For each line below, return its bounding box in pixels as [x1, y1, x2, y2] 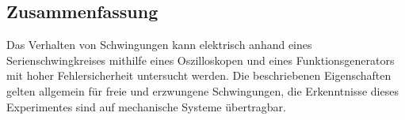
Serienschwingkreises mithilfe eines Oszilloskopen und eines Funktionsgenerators [6, 51, 395, 68]
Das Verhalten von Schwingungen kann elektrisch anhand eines [6, 36, 312, 53]
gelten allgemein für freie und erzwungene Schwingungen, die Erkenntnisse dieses [6, 82, 399, 99]
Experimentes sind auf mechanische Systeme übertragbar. [6, 98, 286, 114]
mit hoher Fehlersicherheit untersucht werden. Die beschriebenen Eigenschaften [6, 67, 392, 84]
